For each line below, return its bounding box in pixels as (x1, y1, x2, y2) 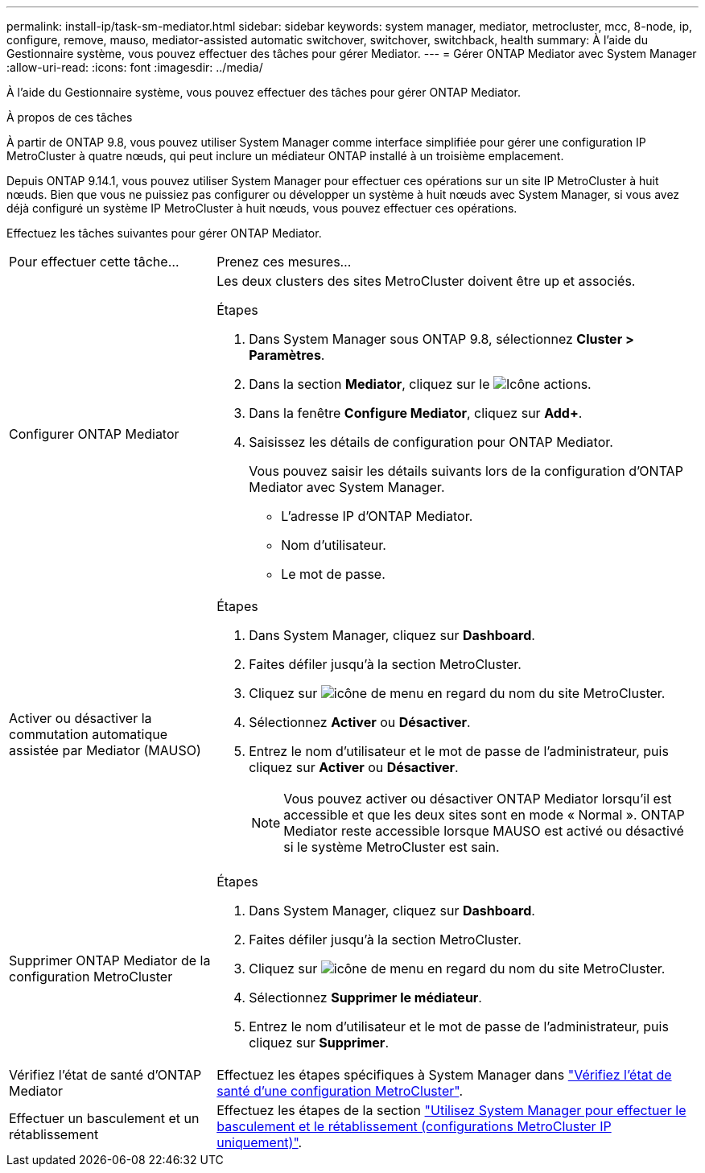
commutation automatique (9, 726, 167, 742)
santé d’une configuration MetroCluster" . (216, 1083, 463, 1099)
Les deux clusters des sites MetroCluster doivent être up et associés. (216, 273, 636, 289)
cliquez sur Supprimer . (249, 1035, 389, 1051)
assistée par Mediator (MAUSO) (9, 742, 201, 758)
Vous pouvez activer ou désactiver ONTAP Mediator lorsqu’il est (283, 791, 672, 807)
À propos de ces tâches (6, 110, 133, 124)
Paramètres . (249, 347, 325, 363)
